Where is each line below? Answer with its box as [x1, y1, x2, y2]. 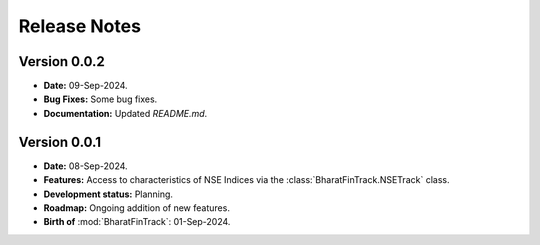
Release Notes [18, 15, 142, 37]
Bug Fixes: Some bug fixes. [43, 93, 158, 105]
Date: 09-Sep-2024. [43, 80, 129, 92]
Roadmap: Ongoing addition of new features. [43, 201, 230, 214]
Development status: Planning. [43, 188, 174, 200]
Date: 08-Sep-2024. [43, 160, 129, 172]
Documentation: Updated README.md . [43, 107, 208, 119]
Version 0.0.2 [18, 53, 105, 70]
